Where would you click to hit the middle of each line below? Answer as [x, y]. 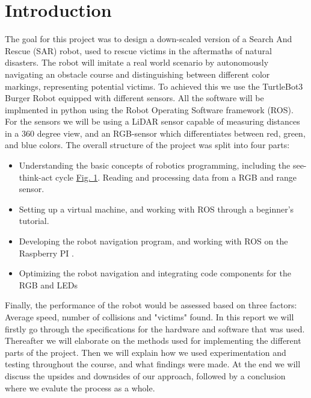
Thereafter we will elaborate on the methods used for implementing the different [153, 340]
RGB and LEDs [48, 285]
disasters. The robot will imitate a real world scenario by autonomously [137, 62]
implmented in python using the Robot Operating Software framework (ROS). [149, 109]
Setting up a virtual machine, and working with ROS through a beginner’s [156, 209]
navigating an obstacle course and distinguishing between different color [137, 74]
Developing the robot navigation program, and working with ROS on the [153, 241]
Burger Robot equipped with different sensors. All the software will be [134, 98]
